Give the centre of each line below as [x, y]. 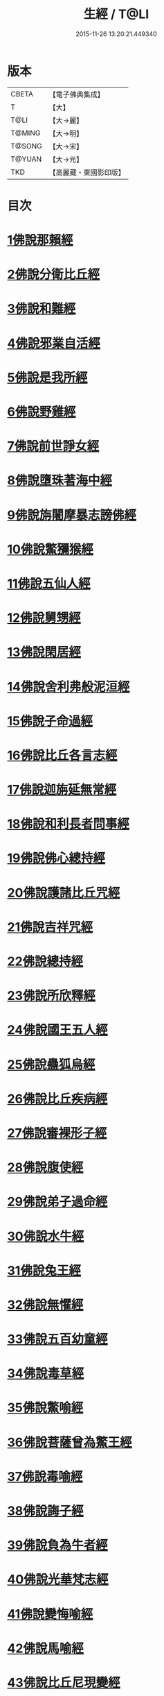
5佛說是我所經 [47, 377]
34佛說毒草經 [46, 1374]
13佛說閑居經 [44, 652]
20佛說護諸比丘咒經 [64, 893]
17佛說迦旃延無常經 [62, 790]
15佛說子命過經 [50, 721]
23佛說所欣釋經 [51, 996]
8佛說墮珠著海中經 [60, 481]
